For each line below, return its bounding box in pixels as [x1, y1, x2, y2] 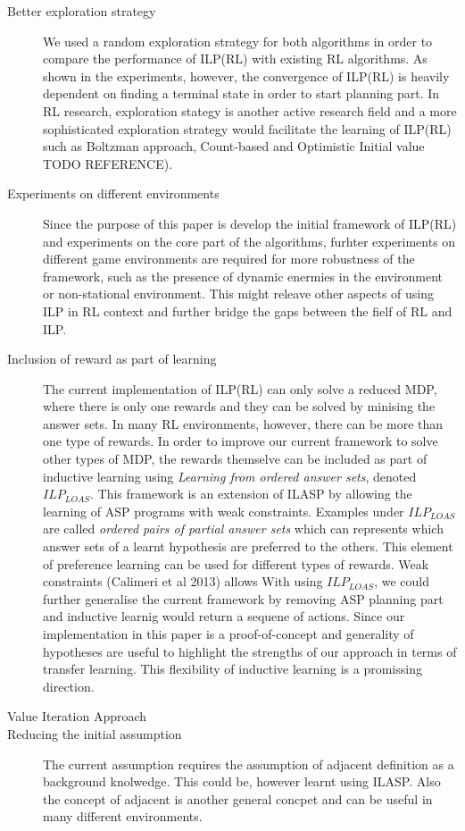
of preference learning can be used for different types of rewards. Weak [43, 554, 429, 573]
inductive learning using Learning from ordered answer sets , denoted [43, 466, 417, 485]
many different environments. [43, 807, 203, 826]
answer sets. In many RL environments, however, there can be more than [43, 414, 444, 432]
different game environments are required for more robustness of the [43, 249, 415, 268]
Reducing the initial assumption [7, 724, 182, 743]
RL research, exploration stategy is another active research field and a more [43, 101, 457, 120]
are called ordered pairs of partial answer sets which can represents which [43, 519, 444, 538]
